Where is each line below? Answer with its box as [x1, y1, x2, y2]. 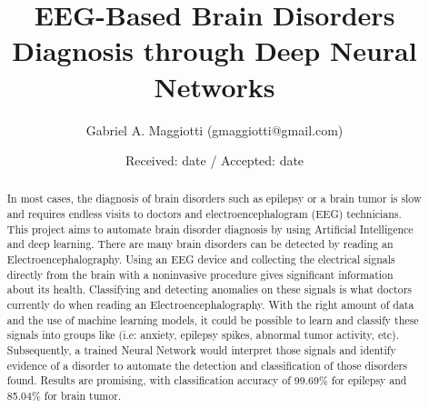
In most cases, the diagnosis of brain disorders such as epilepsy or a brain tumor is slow [6, 191, 422, 206]
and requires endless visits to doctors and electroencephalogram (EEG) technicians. [6, 206, 402, 222]
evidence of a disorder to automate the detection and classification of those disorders [6, 357, 407, 373]
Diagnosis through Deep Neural [12, 32, 417, 69]
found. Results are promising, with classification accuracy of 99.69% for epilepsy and [6, 373, 407, 388]
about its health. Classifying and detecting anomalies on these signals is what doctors [6, 282, 412, 297]
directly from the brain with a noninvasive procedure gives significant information [6, 266, 394, 282]
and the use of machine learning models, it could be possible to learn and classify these [6, 312, 419, 327]
